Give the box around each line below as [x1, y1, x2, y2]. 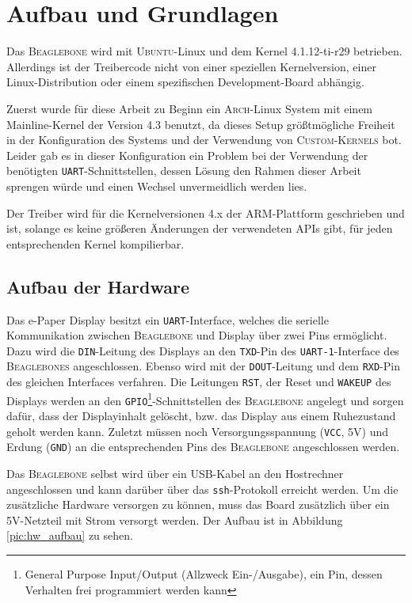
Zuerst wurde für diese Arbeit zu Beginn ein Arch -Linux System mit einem [6, 100, 373, 116]
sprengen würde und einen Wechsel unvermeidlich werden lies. [6, 177, 307, 194]
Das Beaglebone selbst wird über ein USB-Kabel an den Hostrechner [6, 465, 344, 481]
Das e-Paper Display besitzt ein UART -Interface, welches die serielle [6, 311, 329, 328]
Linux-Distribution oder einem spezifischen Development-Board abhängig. [6, 74, 364, 90]
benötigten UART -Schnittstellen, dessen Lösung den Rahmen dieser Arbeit [6, 162, 361, 179]
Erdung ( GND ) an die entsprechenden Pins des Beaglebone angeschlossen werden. [6, 438, 400, 455]
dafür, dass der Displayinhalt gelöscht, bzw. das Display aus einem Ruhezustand [6, 408, 396, 424]
